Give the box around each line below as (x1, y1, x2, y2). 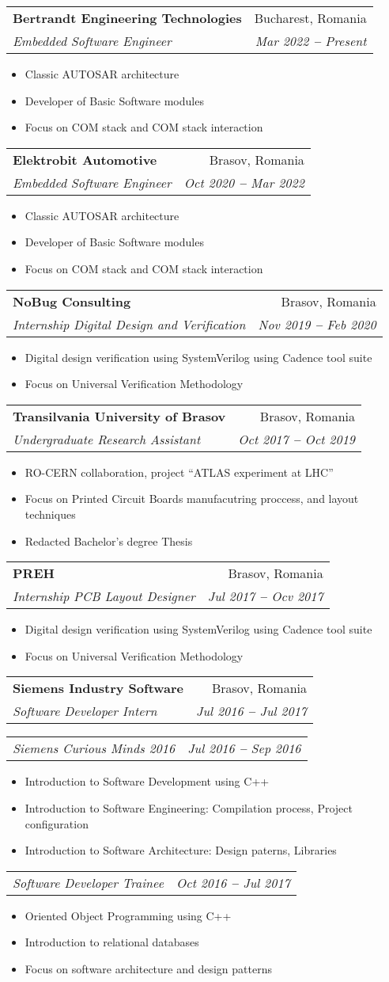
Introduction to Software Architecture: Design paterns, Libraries (25, 842, 337, 858)
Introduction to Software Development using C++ (25, 773, 270, 790)
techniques (25, 505, 76, 522)
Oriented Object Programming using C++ (25, 907, 232, 923)
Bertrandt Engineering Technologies (13, 9, 242, 27)
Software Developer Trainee (13, 873, 164, 892)
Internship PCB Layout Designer (13, 587, 195, 606)
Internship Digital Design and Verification (13, 314, 246, 333)
